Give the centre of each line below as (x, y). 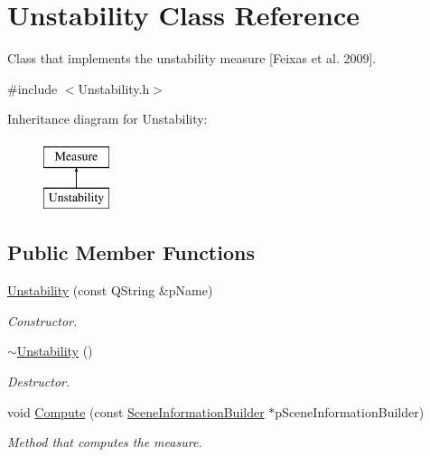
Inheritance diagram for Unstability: (107, 119)
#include (33, 88)
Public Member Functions (131, 252)
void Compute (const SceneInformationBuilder (136, 411)
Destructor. (39, 382)
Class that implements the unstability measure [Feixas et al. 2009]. (192, 58)
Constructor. (42, 320)
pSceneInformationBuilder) (350, 411)
